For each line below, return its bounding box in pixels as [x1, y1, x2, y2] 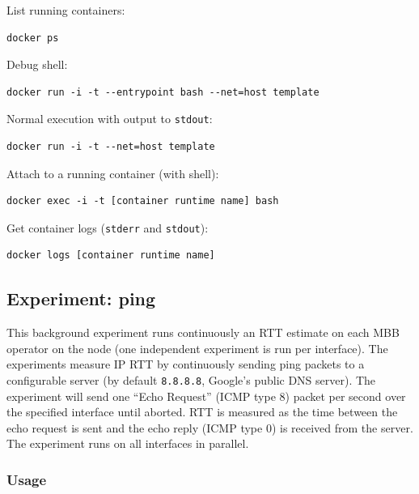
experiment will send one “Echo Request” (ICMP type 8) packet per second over [6, 387, 406, 404]
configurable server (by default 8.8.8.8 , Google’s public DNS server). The [6, 372, 376, 389]
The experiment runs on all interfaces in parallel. [6, 435, 249, 452]
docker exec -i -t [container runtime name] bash [6, 195, 279, 207]
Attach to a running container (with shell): [6, 164, 219, 181]
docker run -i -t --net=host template [6, 141, 215, 153]
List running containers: [6, 2, 125, 18]
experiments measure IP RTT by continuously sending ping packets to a [6, 356, 365, 373]
